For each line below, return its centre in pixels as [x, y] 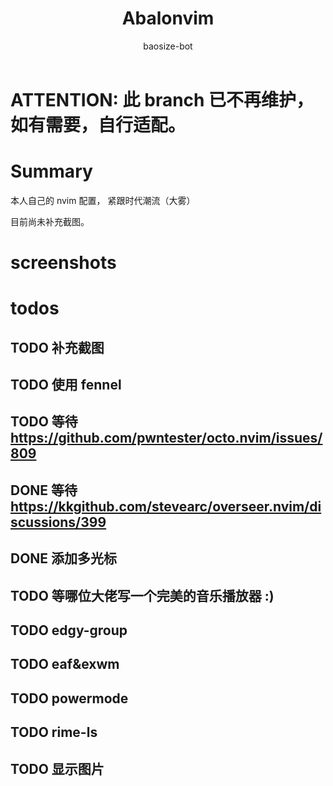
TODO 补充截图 [57, 347]
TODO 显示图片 [57, 768]
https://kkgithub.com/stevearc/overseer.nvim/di [166, 506]
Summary [51, 171]
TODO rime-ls [54, 732]
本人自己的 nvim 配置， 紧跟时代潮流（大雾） [103, 200]
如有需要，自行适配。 [98, 124]
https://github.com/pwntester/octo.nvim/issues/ [166, 438]
